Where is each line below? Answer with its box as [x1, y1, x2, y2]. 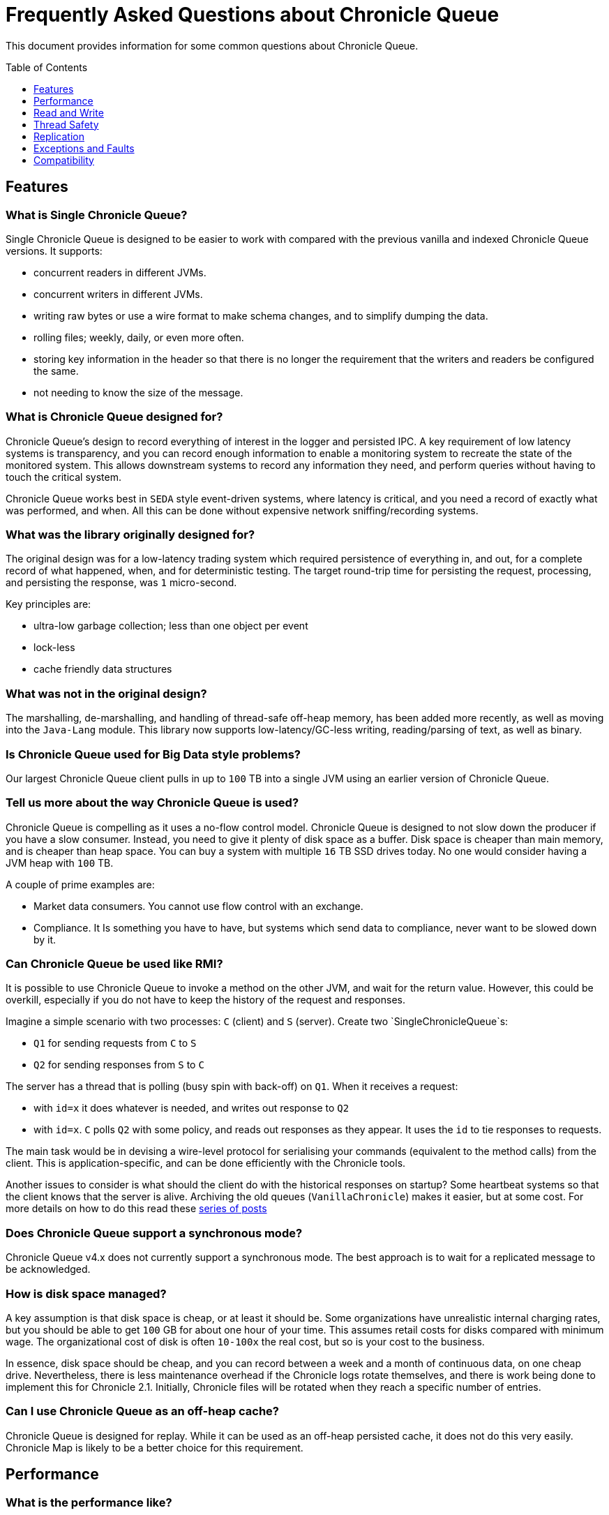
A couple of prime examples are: [6, 878, 155, 890]
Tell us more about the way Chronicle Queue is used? [6, 796, 299, 810]
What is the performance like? [6, 1495, 172, 1509]
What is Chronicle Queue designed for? [6, 410, 223, 424]
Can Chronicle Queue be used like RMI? [6, 957, 223, 971]
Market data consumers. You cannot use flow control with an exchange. [33, 900, 363, 912]
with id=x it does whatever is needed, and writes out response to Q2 [33, 1102, 349, 1114]
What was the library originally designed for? [6, 528, 255, 542]
